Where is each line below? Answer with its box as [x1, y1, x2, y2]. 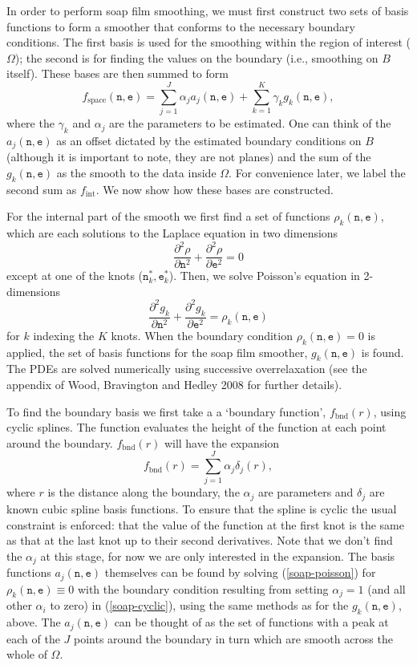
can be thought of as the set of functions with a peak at [114, 614, 389, 631]
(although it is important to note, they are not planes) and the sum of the [6, 148, 371, 165]
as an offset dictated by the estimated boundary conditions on [56, 132, 362, 148]
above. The [6, 614, 61, 631]
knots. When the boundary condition [111, 326, 293, 343]
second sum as [6, 180, 77, 197]
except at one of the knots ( [6, 267, 144, 284]
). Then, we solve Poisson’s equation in [168, 267, 360, 284]
